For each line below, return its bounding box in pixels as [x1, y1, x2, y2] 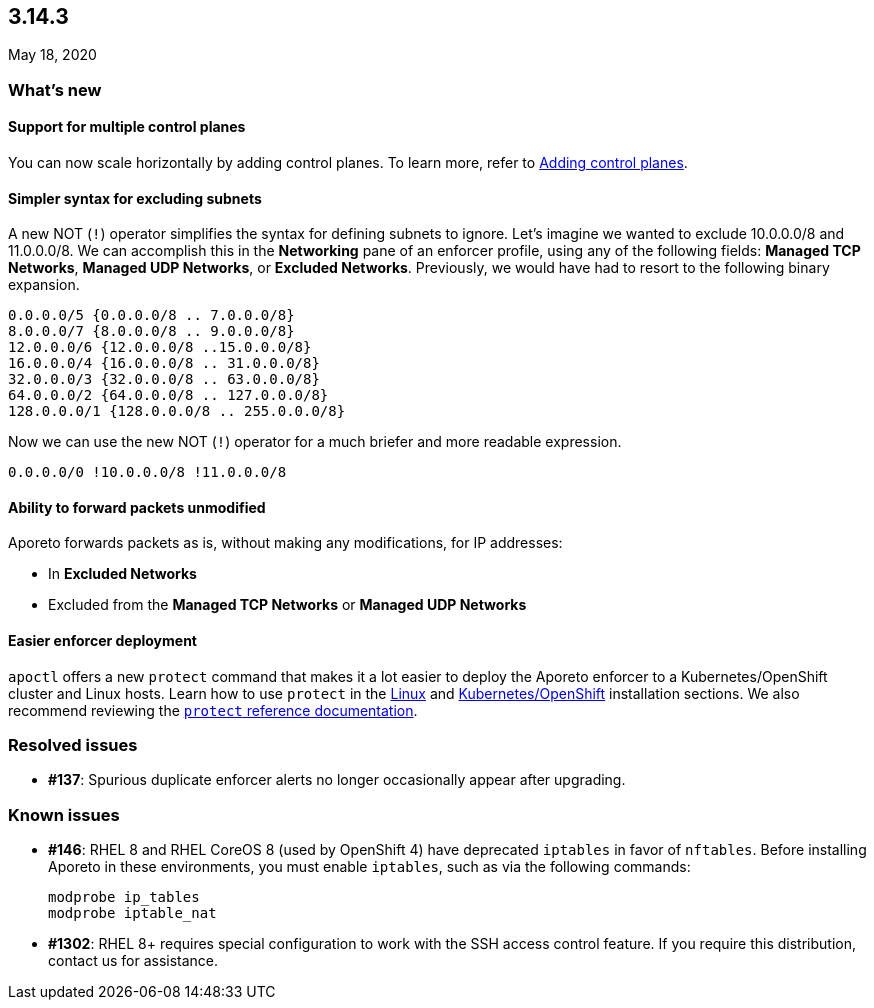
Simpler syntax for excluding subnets [8, 189, 262, 207]
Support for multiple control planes [8, 118, 246, 136]
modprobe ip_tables [48, 889, 200, 906]
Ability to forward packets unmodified [8, 498, 266, 516]
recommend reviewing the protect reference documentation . [8, 701, 418, 719]
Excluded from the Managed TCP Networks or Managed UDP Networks [48, 596, 527, 614]
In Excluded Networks [48, 565, 197, 583]
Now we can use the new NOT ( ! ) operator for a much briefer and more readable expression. [8, 433, 622, 451]
